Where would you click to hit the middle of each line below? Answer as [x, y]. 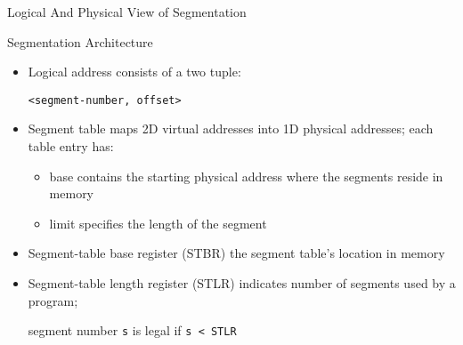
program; [53, 300]
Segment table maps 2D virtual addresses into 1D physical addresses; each [231, 128]
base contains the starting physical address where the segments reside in [246, 176]
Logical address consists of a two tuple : [134, 72]
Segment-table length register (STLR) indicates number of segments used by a [242, 283]
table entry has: [71, 146]
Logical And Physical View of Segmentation [127, 12]
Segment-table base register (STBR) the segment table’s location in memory [236, 253]
